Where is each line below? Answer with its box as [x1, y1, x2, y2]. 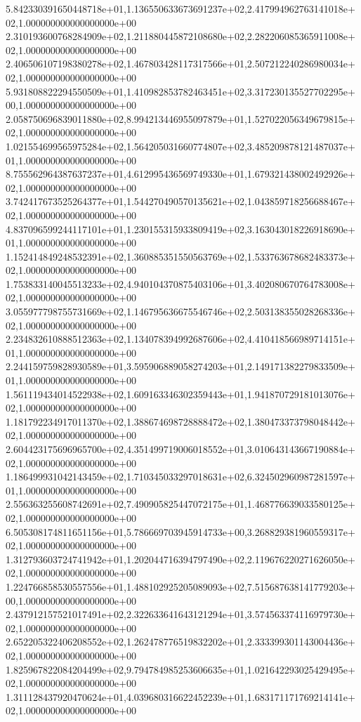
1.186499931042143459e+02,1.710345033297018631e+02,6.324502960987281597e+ [6, 469, 355, 484]
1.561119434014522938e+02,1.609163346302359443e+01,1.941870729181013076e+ [6, 386, 355, 401]
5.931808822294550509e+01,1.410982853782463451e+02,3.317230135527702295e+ [6, 84, 355, 98]
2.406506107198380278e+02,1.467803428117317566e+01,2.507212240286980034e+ [6, 56, 355, 71]
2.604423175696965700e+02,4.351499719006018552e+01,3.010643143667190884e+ [6, 442, 355, 456]
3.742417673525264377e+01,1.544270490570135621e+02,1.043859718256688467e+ [6, 194, 355, 209]
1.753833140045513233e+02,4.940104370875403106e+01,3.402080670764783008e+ [6, 276, 355, 291]
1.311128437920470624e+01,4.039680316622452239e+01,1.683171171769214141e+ [6, 689, 355, 704]
